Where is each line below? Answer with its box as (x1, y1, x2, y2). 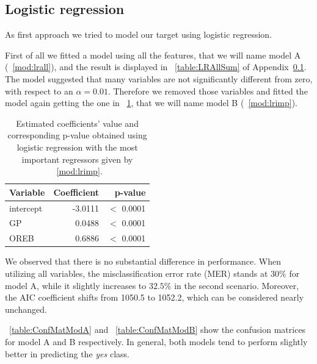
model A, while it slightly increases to (5, 279, 147, 291)
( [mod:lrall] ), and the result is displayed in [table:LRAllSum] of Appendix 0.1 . (5, 60, 307, 73)
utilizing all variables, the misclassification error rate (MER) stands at (5, 266, 268, 279)
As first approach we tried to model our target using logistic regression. (5, 28, 272, 41)
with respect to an (5, 84, 73, 97)
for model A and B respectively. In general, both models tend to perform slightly (5, 335, 308, 348)
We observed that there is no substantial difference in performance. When (5, 255, 282, 268)
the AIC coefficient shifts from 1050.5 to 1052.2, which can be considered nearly (5, 291, 304, 304)
